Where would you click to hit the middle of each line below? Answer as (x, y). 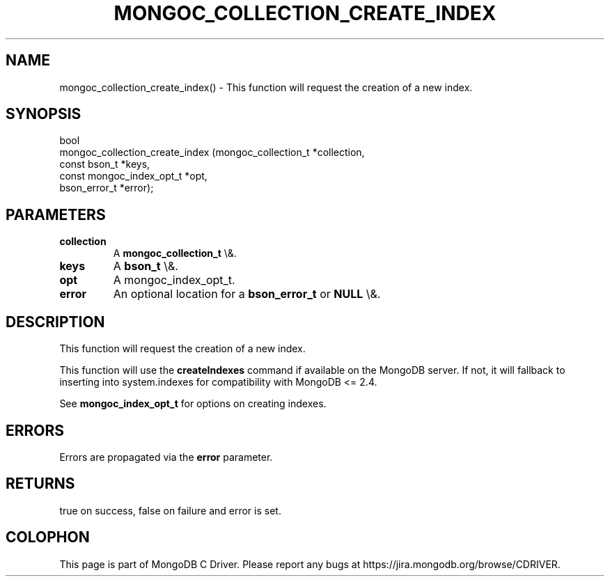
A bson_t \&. (146, 266)
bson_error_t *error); (107, 188)
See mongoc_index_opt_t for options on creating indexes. (193, 404)
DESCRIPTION (55, 322)
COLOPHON (48, 537)
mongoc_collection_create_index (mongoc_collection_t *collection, (212, 152)
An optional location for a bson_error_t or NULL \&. (247, 294)
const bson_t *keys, (105, 164)
